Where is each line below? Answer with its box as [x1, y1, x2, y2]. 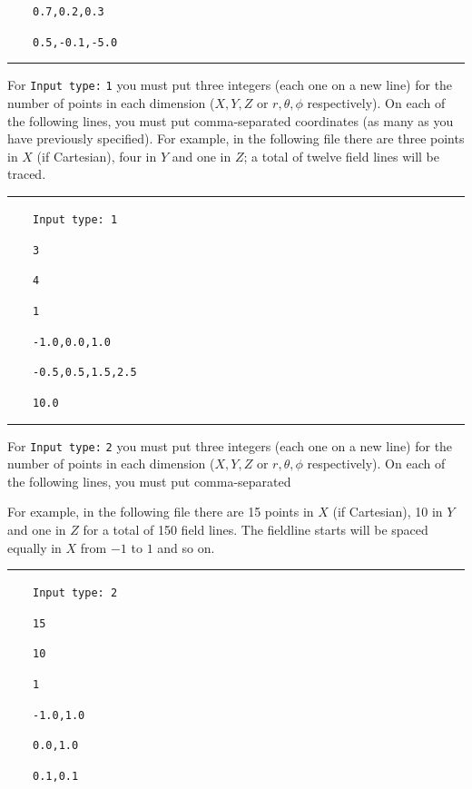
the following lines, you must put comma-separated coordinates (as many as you [7, 111, 454, 130]
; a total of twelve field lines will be [243, 146, 440, 165]
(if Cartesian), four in [36, 146, 157, 165]
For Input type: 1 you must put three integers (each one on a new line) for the [7, 75, 453, 94]
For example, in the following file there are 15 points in [7, 502, 314, 521]
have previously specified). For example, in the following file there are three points [7, 129, 465, 148]
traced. [7, 164, 46, 183]
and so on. [157, 538, 215, 557]
